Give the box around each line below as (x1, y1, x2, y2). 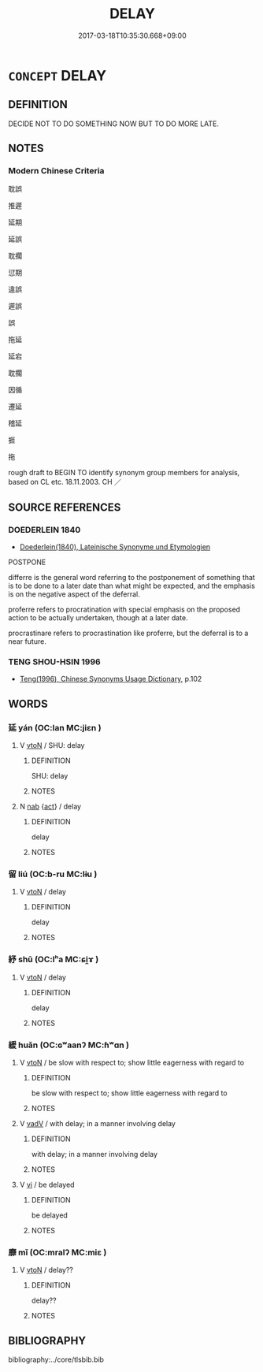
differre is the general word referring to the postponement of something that (8, 573, 256, 582)
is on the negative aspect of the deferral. (8, 589, 140, 599)
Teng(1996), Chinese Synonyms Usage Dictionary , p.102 (19, 675, 202, 684)
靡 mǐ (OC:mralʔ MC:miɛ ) (8, 1247, 107, 1258)
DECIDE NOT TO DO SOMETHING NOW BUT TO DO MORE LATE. (8, 119, 219, 128)
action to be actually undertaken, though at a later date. (8, 613, 188, 623)
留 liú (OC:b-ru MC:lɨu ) (8, 868, 98, 879)
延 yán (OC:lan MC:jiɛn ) (8, 722, 102, 733)
